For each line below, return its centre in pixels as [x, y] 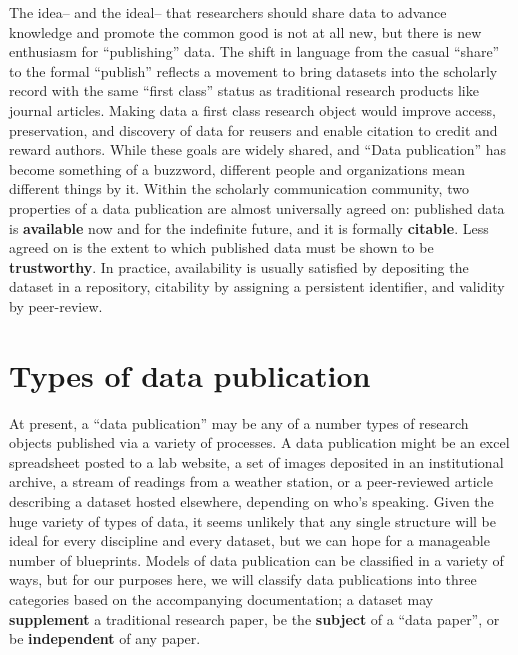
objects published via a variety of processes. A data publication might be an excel [259, 442]
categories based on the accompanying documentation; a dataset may [221, 598]
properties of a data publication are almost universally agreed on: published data [257, 207]
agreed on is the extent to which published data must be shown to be [221, 247]
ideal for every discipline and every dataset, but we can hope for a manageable [249, 540]
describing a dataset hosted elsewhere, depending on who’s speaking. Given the [251, 501]
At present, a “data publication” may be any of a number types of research [239, 422]
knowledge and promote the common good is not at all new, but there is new [245, 31]
